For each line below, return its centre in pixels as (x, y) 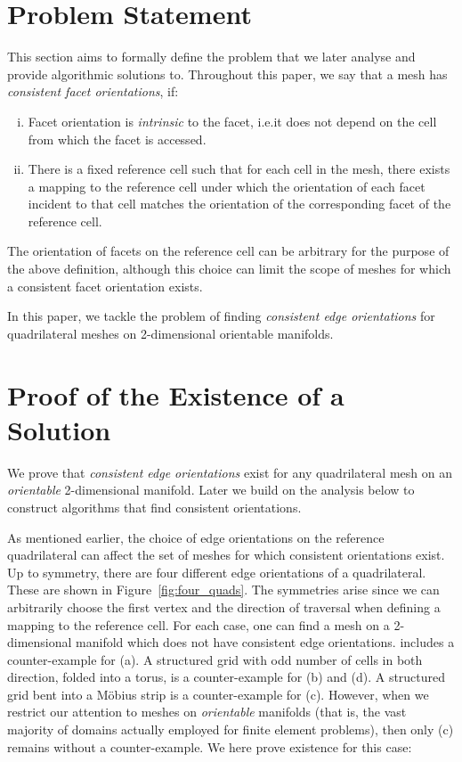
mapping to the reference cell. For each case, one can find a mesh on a (199, 624)
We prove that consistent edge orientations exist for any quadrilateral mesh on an (230, 472)
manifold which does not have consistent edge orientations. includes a (265, 642)
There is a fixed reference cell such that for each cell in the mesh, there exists (239, 169)
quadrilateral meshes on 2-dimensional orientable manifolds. (170, 333)
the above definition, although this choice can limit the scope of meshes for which (229, 269)
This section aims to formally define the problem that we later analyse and (211, 57)
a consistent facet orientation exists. (105, 286)
